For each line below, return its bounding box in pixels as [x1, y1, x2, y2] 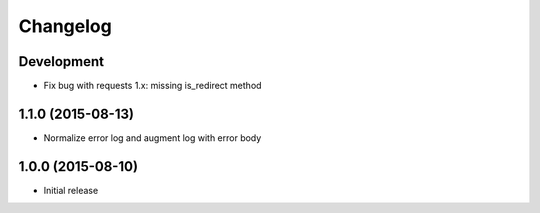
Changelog [18, 15, 112, 37]
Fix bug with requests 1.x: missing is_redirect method [43, 80, 262, 92]
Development [18, 53, 105, 70]
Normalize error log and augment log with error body [43, 131, 262, 144]
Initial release [43, 184, 99, 196]
